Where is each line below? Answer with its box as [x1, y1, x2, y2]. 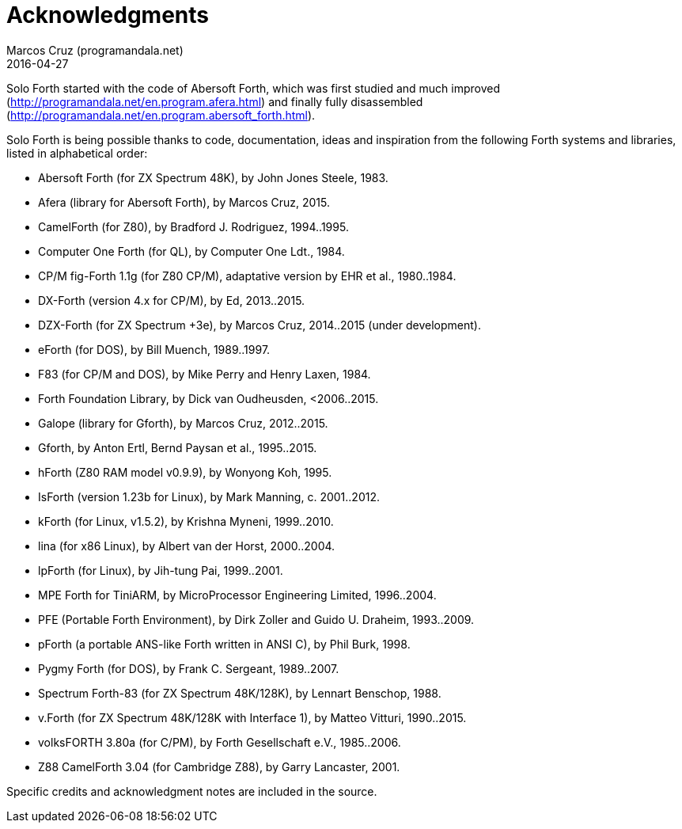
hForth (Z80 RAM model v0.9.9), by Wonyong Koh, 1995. [38, 465, 332, 479]
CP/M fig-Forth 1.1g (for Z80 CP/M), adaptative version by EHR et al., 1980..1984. [38, 268, 457, 283]
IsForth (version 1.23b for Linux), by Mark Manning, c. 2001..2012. [38, 489, 380, 504]
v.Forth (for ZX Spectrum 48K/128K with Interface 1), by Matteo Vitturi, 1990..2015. [38, 710, 467, 724]
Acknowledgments [6, 2, 210, 29]
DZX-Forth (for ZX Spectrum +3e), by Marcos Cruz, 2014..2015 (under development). [38, 318, 481, 332]
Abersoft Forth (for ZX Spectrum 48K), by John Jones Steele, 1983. [38, 170, 388, 184]
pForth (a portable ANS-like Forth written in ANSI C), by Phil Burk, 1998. [38, 637, 411, 651]
